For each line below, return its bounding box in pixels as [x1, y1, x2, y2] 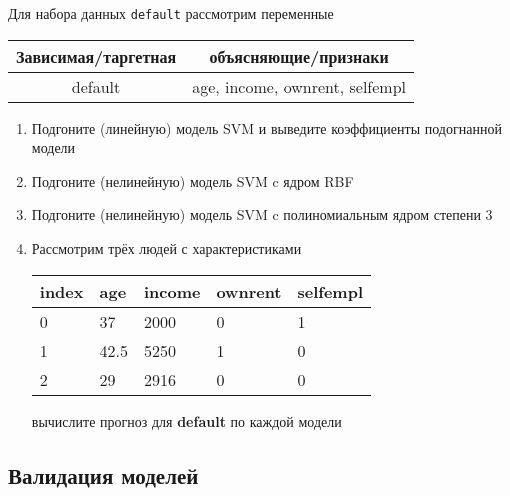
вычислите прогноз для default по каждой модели [31, 410, 342, 431]
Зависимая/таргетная [16, 44, 177, 68]
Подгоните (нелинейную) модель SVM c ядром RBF [31, 170, 354, 191]
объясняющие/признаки [209, 44, 389, 68]
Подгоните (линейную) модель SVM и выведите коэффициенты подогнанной [31, 117, 502, 138]
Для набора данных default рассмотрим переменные [8, 3, 334, 23]
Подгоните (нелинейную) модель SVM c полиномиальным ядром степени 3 [31, 204, 493, 225]
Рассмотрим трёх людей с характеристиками [31, 238, 302, 259]
